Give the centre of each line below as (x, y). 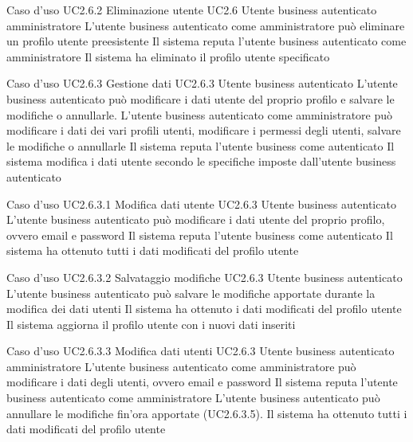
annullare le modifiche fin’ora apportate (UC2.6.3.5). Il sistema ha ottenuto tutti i (207, 413)
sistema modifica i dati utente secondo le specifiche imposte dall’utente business (201, 161)
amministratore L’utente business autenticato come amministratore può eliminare (206, 25)
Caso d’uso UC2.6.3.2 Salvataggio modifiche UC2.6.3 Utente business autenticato (205, 277)
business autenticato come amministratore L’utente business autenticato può (193, 398)
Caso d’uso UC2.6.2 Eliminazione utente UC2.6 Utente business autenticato (192, 10)
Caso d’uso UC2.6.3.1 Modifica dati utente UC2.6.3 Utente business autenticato (201, 203)
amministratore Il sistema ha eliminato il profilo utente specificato (168, 56)
